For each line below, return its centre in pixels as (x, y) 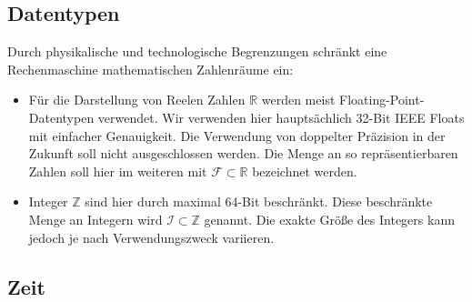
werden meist (298, 100)
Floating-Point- (382, 100)
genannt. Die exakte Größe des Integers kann (329, 219)
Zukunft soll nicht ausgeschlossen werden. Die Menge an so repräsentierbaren (243, 153)
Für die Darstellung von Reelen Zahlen (137, 100)
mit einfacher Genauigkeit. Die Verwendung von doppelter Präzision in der (237, 135)
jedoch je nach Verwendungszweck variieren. (151, 237)
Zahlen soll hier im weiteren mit (118, 171)
